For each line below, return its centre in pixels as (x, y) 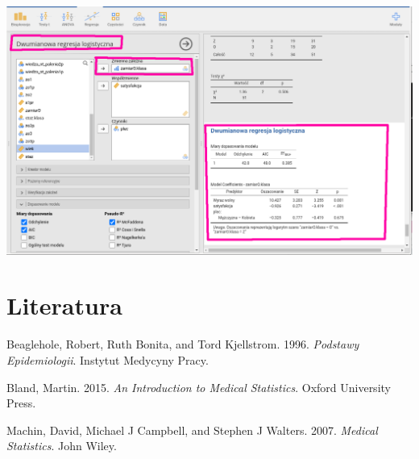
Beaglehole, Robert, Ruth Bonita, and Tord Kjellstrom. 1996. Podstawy (183, 344)
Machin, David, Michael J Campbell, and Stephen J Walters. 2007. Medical (192, 430)
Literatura (64, 305)
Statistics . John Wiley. (62, 446)
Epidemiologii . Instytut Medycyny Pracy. (108, 359)
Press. (21, 403)
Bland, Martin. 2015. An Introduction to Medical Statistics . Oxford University (199, 387)
